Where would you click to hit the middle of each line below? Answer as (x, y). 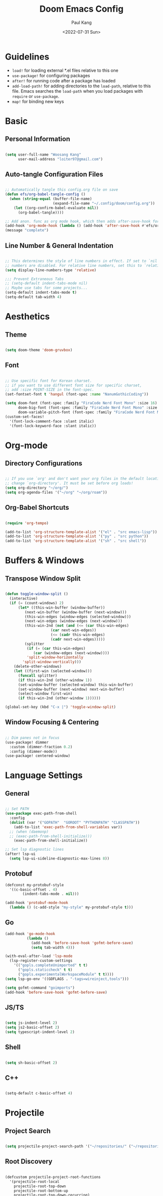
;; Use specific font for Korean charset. (49, 381)
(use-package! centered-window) (38, 756)
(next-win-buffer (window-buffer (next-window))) (76, 612)
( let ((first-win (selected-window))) (53, 671)
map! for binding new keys (38, 101)
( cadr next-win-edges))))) (78, 639)
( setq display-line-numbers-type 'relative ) (51, 270)
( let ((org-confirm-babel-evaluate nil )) (56, 208)
